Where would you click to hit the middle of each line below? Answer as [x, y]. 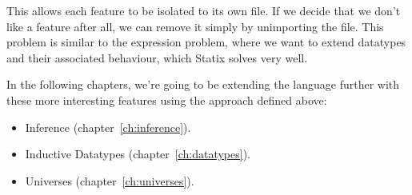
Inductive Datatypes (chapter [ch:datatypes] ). [138, 154]
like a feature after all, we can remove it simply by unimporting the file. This [195, 26]
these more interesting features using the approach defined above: [167, 99]
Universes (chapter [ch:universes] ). [110, 180]
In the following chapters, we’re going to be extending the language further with [203, 84]
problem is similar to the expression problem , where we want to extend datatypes [206, 42]
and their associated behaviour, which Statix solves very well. [157, 57]
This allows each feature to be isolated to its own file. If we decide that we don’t [204, 10]
